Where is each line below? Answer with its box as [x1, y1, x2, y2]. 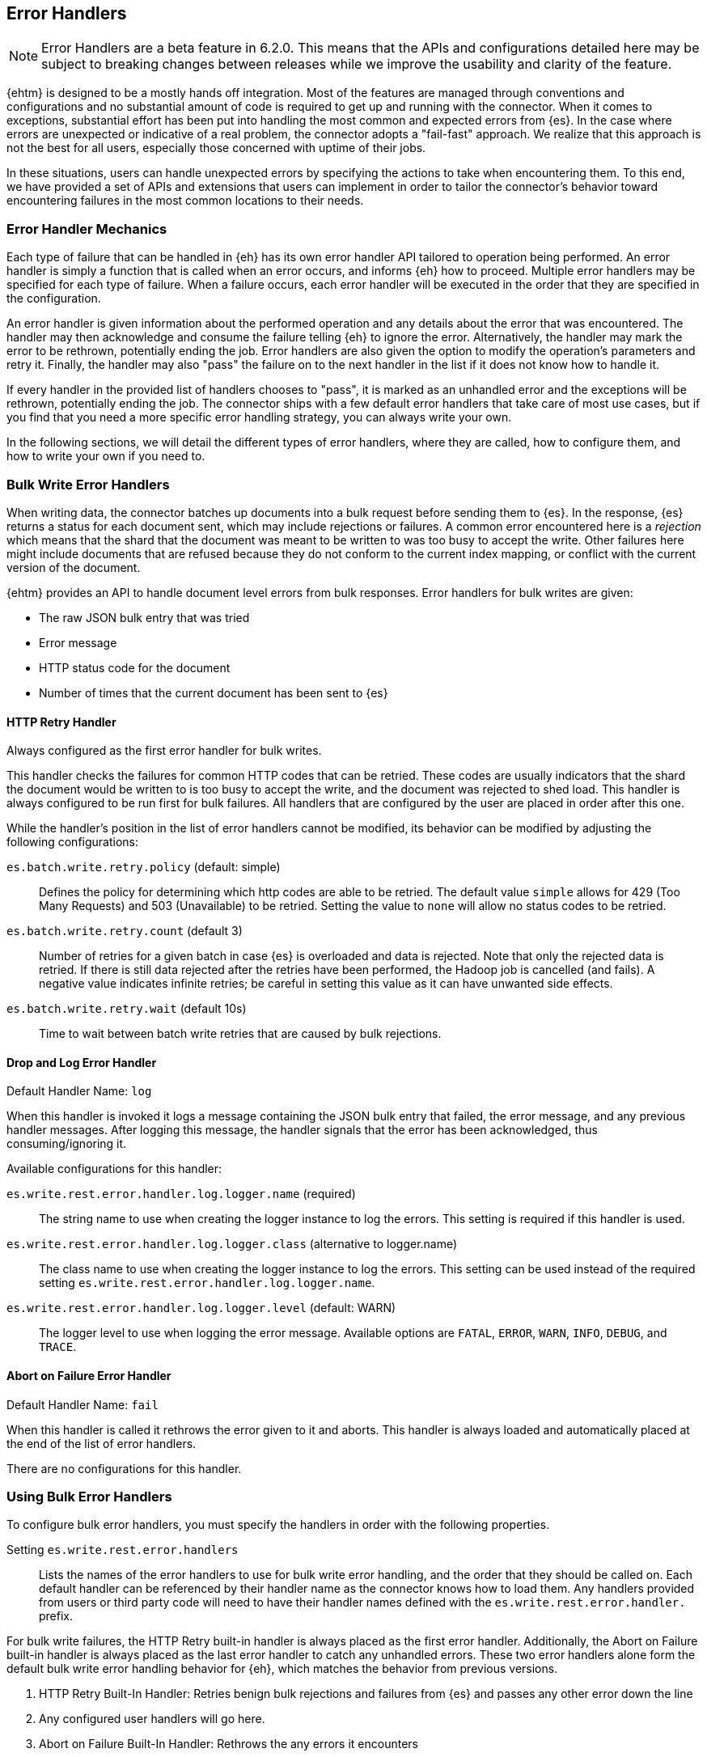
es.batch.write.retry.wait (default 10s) [6, 1001, 247, 1016]
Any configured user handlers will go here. [39, 1712, 265, 1726]
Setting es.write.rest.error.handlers [6, 1543, 239, 1557]
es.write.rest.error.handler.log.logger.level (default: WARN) [6, 1301, 396, 1315]
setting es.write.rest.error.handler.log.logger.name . [39, 1276, 375, 1290]
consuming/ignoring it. [6, 1137, 127, 1151]
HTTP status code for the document [39, 660, 231, 675]
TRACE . [39, 1340, 77, 1354]
